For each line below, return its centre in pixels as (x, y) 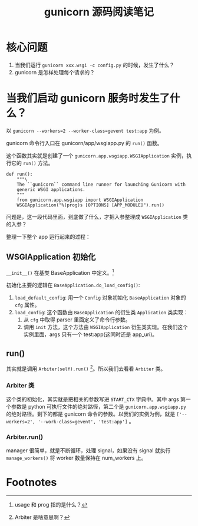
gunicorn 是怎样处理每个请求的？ (55, 72)
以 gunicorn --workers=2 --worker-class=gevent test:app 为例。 (85, 130)
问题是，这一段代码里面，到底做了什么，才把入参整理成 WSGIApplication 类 (97, 216)
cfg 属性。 (27, 305)
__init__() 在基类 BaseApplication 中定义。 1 (60, 272)
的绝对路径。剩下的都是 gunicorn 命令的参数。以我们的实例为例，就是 (91, 414)
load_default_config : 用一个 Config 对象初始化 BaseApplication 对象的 (100, 298)
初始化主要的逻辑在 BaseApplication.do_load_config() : (73, 285)
